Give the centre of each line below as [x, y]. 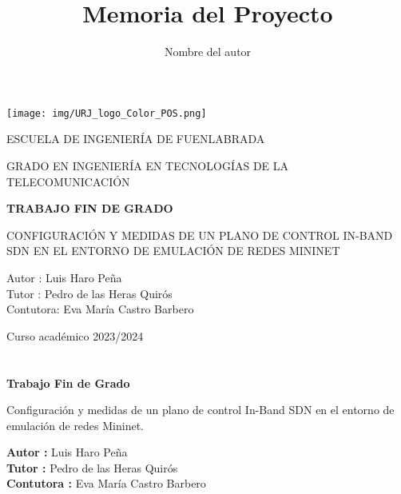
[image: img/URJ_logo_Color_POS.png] [107, 113]
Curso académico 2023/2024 [75, 335]
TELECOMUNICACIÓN [68, 181]
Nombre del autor [208, 52]
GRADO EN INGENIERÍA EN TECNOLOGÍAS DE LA [148, 165]
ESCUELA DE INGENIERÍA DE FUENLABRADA [136, 139]
